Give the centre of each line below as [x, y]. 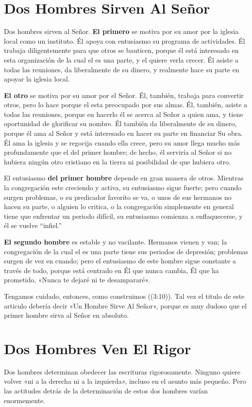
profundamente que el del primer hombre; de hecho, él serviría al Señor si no [118, 152]
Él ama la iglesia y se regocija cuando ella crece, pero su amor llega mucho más [122, 142]
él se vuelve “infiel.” [33, 225]
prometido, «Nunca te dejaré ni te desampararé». [77, 280]
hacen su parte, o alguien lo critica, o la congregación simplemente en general [119, 206]
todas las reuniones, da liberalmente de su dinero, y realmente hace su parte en [122, 69]
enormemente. [25, 400]
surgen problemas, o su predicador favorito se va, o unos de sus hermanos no [118, 197]
